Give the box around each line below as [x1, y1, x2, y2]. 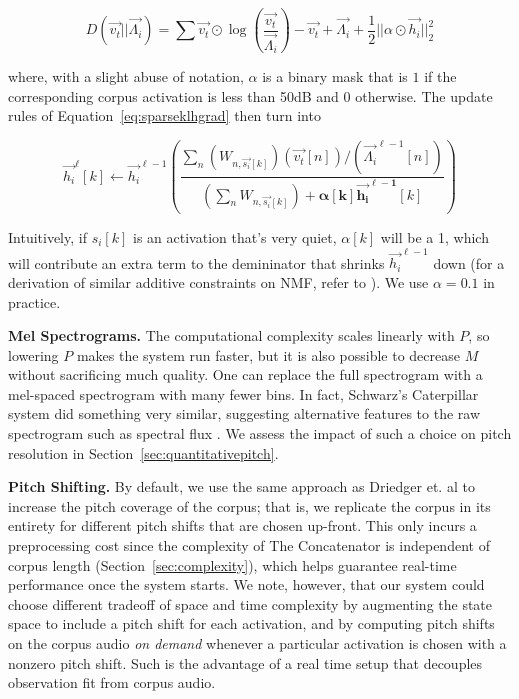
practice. [8, 291, 61, 312]
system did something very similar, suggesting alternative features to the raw [8, 403, 481, 424]
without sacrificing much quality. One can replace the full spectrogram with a [8, 364, 483, 385]
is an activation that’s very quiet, [133, 227, 337, 247]
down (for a [433, 252, 505, 273]
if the [424, 66, 457, 87]
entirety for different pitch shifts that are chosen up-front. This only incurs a [8, 515, 477, 536]
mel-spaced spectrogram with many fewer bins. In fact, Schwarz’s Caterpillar [8, 383, 479, 404]
